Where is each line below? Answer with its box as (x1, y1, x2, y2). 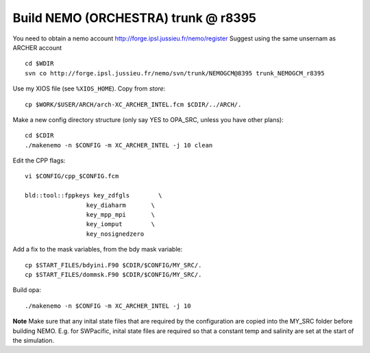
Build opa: (12, 286, 41, 294)
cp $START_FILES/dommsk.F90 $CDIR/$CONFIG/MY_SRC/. (25, 271, 202, 278)
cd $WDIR (25, 60, 54, 68)
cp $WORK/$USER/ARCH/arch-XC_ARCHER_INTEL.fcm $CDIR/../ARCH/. (25, 100, 242, 108)
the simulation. (12, 336, 55, 344)
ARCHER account (12, 43, 62, 51)
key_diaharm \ (86, 201, 156, 209)
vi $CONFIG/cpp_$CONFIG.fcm (25, 172, 119, 180)
